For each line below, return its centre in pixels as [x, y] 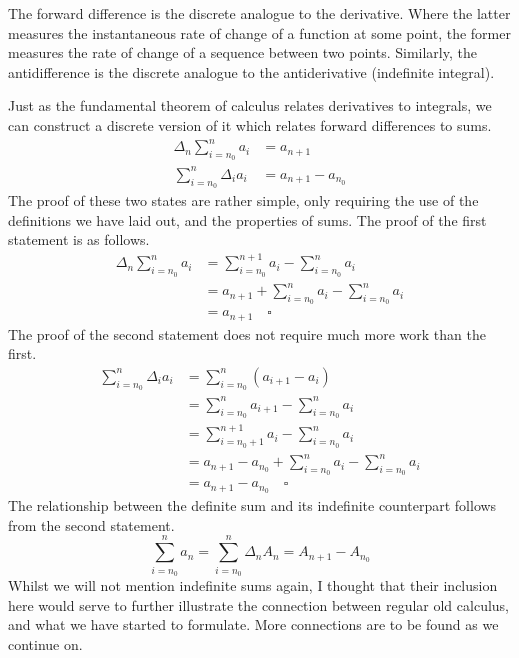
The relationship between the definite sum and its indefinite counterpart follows [252, 505]
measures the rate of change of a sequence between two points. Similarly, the [242, 52]
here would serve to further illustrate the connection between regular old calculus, [259, 604]
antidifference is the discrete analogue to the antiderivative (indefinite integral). [251, 71]
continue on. [45, 643]
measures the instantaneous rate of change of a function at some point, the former [259, 32]
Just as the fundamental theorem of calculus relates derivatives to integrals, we [250, 105]
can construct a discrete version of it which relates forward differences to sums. [250, 124]
